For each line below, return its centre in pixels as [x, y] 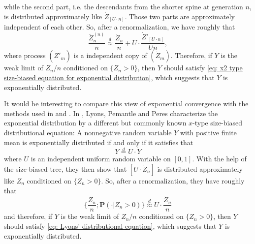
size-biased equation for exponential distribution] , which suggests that [109, 77]
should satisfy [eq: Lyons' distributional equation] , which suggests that [110, 226]
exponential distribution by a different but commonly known [95, 123]
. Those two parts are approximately [180, 16]
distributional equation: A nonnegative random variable [88, 132]
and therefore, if [28, 216]
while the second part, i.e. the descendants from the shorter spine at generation [124, 6]
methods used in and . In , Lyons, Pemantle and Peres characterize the [111, 113]
